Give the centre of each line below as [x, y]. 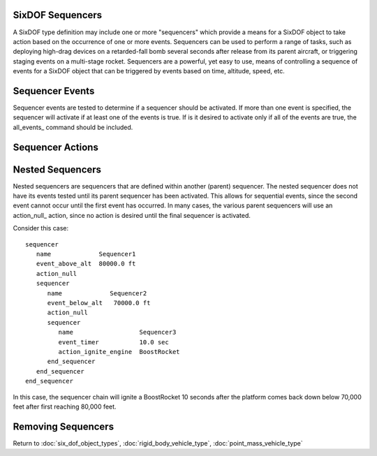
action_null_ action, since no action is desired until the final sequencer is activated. [132, 215]
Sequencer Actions [56, 147]
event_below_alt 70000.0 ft [99, 303]
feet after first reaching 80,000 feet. [65, 406]
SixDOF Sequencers [58, 15]
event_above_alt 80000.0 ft [86, 264]
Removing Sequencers [64, 426]
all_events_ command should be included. [73, 127]
